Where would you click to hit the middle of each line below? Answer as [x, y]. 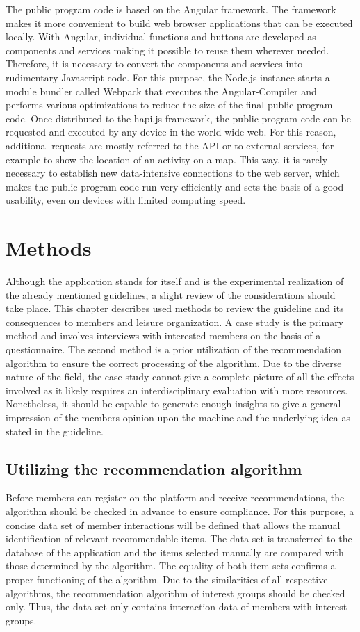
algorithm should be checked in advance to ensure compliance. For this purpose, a [180, 511]
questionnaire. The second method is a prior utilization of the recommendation [174, 349]
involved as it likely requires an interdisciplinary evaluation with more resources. [177, 390]
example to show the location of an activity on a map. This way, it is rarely [167, 159]
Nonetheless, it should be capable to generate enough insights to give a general [173, 404]
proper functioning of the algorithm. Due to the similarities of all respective [167, 579]
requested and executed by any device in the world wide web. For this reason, [171, 132]
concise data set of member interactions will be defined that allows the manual [173, 525]
